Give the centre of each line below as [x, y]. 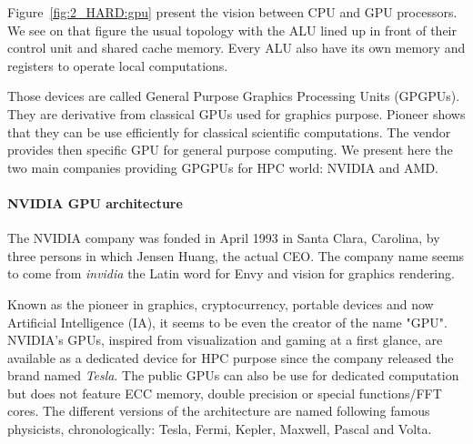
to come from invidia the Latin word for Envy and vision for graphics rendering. [231, 273]
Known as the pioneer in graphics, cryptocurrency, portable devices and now [221, 303]
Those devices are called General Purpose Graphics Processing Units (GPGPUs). [234, 96]
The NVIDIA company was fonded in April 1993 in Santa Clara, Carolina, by [224, 238]
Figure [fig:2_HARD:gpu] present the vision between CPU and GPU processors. [232, 12]
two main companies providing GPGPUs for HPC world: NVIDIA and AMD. [223, 167]
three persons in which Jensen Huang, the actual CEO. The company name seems [236, 255]
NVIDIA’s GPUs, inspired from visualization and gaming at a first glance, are [225, 340]
